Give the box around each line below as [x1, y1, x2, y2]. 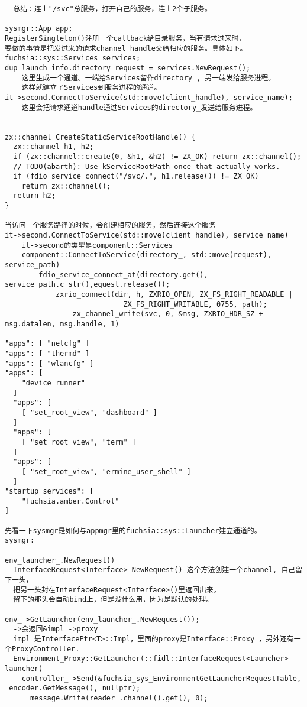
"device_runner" [21, 378, 86, 387]
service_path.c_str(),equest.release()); [5, 280, 170, 289]
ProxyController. [11, 644, 80, 653]
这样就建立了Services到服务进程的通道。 [21, 83, 161, 92]
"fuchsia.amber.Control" [21, 497, 119, 505]
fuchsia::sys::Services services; [5, 54, 141, 63]
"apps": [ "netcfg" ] [5, 339, 90, 348]
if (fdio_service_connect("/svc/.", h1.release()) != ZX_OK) [13, 172, 259, 181]
